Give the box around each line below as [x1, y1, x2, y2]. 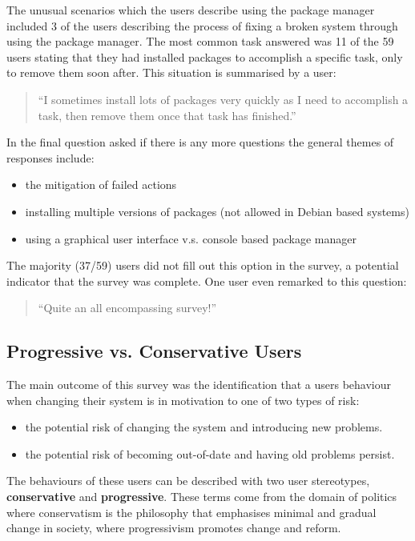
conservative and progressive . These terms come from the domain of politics [6, 488, 397, 505]
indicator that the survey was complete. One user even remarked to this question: [6, 272, 407, 289]
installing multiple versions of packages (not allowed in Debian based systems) [25, 202, 409, 219]
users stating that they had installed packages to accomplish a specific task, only [6, 48, 403, 65]
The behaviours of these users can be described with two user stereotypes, [6, 472, 370, 489]
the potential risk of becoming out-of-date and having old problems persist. [25, 445, 395, 462]
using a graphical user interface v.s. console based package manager [25, 230, 357, 246]
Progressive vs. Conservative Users [6, 339, 302, 363]
